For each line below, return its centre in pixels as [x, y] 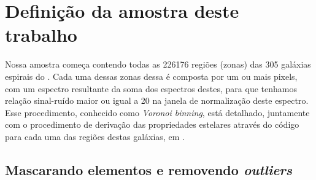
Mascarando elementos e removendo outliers [149, 169]
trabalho [41, 35]
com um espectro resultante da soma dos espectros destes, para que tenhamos [151, 88]
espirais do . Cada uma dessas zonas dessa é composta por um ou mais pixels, [151, 76]
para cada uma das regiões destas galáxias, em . [95, 136]
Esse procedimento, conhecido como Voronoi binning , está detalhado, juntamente [157, 112]
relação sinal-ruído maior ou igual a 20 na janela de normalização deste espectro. [157, 100]
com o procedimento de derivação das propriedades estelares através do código [152, 124]
